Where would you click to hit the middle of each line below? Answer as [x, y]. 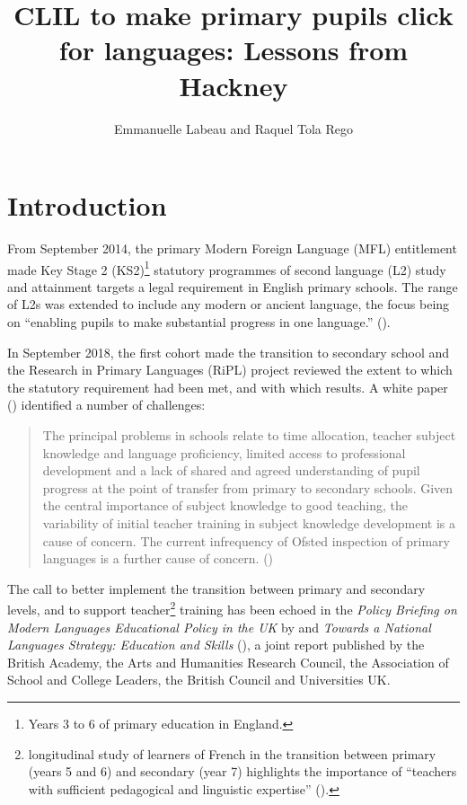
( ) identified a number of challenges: [106, 405]
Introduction [87, 205]
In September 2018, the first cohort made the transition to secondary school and [229, 352]
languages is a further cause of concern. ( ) [158, 558]
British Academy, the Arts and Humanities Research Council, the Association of [228, 662]
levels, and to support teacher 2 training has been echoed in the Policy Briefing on [232, 608]
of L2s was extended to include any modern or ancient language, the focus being [229, 304]
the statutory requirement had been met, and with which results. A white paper [228, 387]
